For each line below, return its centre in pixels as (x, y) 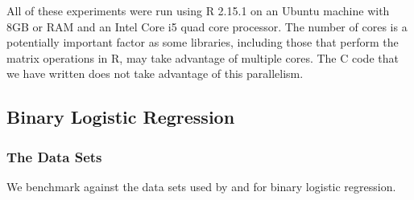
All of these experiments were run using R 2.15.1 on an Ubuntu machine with (198, 10)
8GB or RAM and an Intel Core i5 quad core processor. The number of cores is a (207, 26)
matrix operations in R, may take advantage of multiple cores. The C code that (203, 57)
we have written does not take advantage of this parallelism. (155, 73)
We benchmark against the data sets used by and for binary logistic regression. (201, 186)
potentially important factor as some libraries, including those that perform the (203, 42)
